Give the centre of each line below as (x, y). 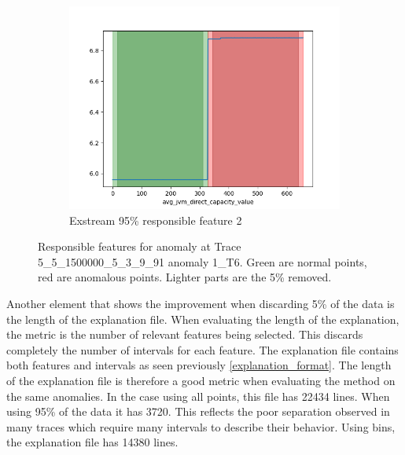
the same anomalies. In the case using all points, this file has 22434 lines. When (198, 396)
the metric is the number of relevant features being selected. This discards (185, 334)
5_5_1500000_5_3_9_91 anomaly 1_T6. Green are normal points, (202, 261)
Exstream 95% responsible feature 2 (156, 220)
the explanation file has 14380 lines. (92, 442)
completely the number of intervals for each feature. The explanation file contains (202, 349)
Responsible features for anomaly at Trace (140, 246)
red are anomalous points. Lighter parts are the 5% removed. (185, 277)
